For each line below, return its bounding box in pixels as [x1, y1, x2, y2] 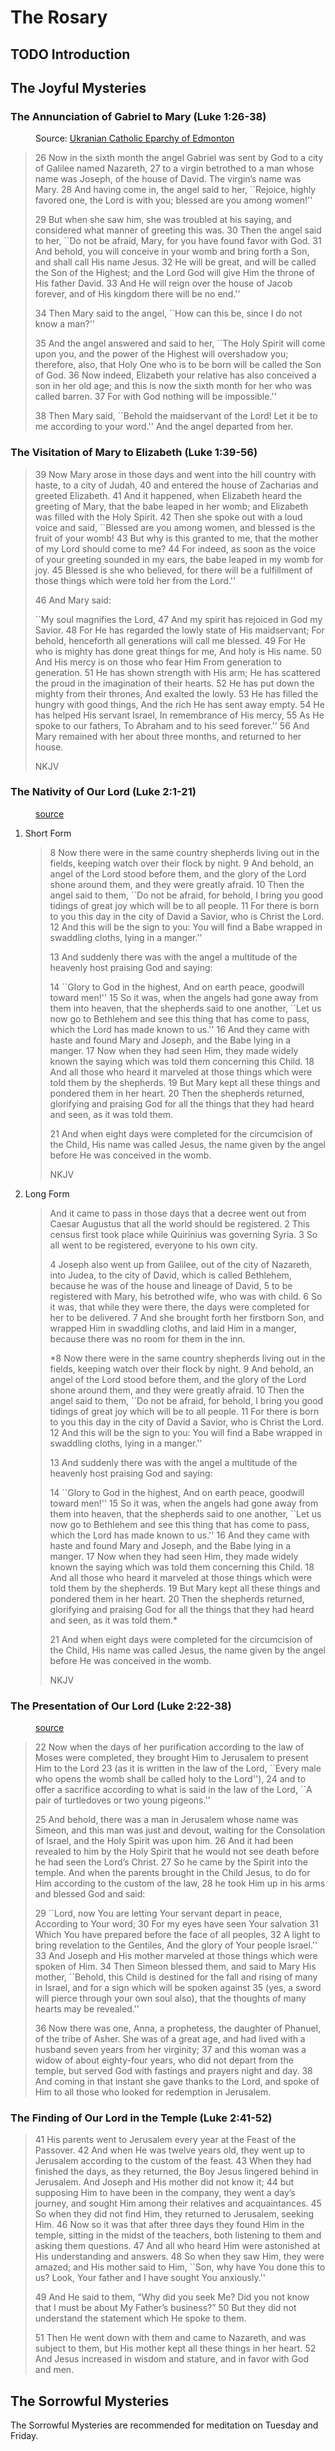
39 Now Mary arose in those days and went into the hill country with [34, 468, 317, 480]
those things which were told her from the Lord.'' [34, 574, 237, 586]
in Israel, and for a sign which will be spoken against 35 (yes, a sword [34, 1982, 322, 1994]
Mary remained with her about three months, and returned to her [34, 730, 302, 742]
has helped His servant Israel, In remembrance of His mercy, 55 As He [34, 709, 325, 721]
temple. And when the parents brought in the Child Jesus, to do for [34, 1867, 311, 1879]
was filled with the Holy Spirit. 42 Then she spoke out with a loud [34, 511, 303, 523]
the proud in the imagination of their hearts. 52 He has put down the [34, 677, 315, 689]
